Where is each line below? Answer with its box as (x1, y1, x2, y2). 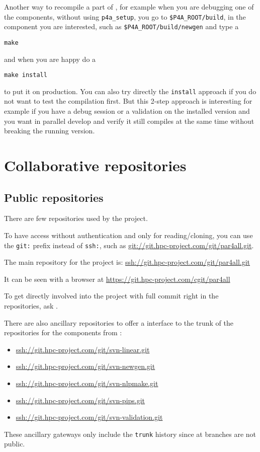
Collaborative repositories (4, 155, 187, 176)
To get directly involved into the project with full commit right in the (4, 290, 219, 301)
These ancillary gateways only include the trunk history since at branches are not (4, 428, 256, 439)
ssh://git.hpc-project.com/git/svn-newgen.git (16, 361, 155, 371)
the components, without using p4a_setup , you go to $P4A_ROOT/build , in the (4, 11, 246, 22)
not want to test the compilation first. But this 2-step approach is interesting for (4, 96, 252, 106)
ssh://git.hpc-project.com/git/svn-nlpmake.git (16, 378, 158, 389)
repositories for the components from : (4, 327, 122, 338)
